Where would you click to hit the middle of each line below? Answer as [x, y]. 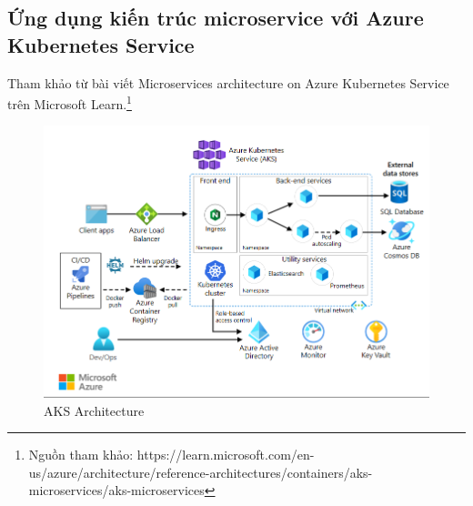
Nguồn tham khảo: [81, 455]
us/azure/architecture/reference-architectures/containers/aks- [201, 472]
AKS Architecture [94, 410]
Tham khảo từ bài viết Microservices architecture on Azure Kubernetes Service [228, 82]
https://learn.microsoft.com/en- [226, 455]
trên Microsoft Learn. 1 [70, 102]
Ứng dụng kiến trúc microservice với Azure [216, 18]
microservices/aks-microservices [116, 490]
